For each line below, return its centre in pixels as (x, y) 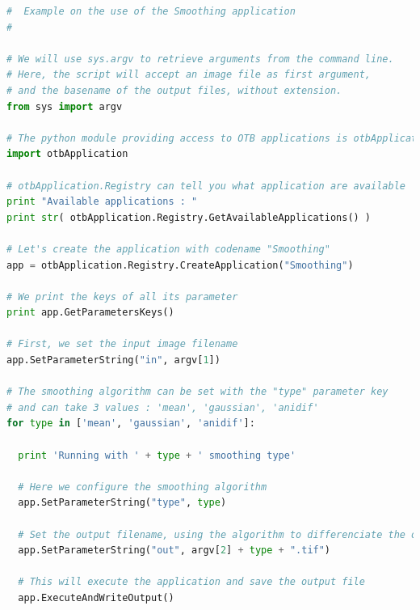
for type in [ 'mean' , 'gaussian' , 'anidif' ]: (131, 424)
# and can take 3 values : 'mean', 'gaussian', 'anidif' (163, 407)
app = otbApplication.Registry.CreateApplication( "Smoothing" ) (180, 265)
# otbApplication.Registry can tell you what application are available (206, 186)
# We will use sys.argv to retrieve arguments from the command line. (200, 59)
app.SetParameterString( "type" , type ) (122, 503)
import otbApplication (67, 154)
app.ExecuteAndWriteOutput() (96, 597)
